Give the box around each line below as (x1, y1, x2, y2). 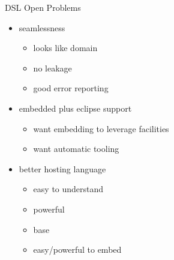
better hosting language (19, 162, 106, 175)
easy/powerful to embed (33, 243, 122, 256)
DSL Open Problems (5, 1, 81, 13)
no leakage (33, 61, 72, 74)
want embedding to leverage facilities (33, 122, 169, 135)
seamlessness (19, 21, 65, 34)
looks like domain (33, 41, 98, 54)
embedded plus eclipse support (19, 101, 132, 114)
